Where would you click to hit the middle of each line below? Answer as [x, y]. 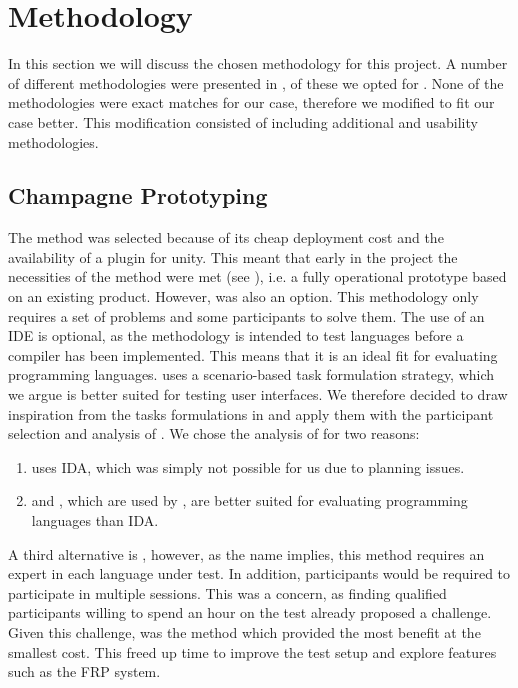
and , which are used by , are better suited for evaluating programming [249, 500]
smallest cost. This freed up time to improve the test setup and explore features [252, 651]
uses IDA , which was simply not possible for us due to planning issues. [248, 466]
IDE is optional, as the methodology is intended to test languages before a [236, 335]
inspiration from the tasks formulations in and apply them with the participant [251, 413]
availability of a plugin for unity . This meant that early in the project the [233, 256]
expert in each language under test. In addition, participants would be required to [259, 573]
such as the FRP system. [84, 671]
